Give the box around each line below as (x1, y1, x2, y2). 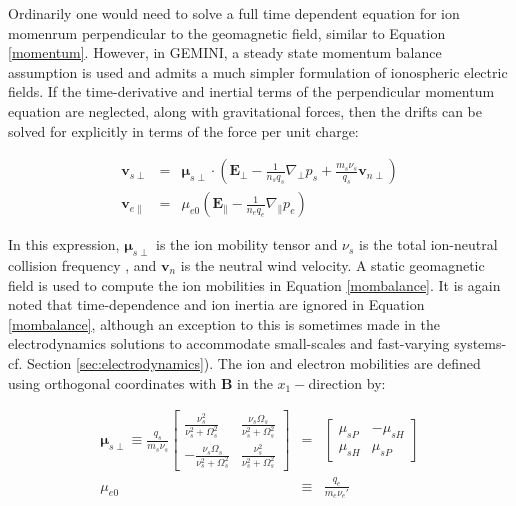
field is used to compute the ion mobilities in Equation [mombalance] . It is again (8, 274, 501, 295)
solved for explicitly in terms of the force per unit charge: (8, 120, 359, 141)
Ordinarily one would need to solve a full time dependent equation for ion (8, 3, 460, 23)
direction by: (308, 372, 386, 393)
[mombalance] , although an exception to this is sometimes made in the (8, 313, 440, 334)
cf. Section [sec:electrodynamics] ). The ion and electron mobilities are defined (8, 352, 481, 373)
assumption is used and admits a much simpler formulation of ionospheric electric (8, 61, 508, 82)
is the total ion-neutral (359, 234, 498, 255)
